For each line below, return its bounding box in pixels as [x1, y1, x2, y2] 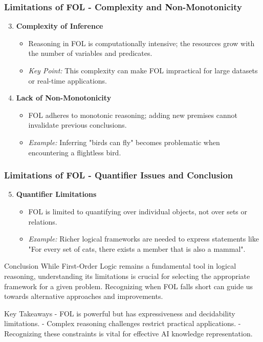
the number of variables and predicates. [28, 48, 152, 58]
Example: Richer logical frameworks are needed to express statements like [28, 233, 259, 244]
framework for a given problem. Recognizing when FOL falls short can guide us [4, 280, 253, 291]
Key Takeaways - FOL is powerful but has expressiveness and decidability [4, 308, 235, 318]
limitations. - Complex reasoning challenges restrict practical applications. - [4, 318, 241, 329]
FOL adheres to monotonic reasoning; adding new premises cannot [28, 109, 237, 120]
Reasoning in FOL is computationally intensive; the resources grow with [28, 37, 255, 48]
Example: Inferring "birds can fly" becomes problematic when [28, 136, 220, 147]
